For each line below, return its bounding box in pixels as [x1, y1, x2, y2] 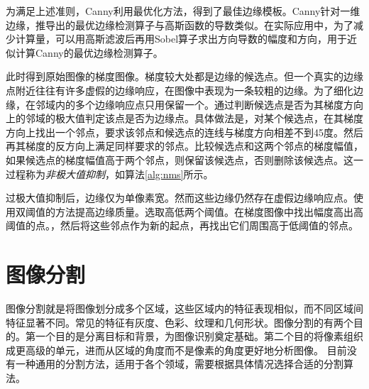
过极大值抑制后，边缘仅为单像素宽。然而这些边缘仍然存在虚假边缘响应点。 [6, 190, 353, 205]
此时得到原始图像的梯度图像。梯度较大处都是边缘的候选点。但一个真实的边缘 [6, 69, 363, 84]
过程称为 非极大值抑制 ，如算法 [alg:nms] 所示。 [6, 166, 214, 181]
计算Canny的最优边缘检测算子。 [15, 45, 163, 60]
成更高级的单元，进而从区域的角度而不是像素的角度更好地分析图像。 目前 [6, 342, 347, 357]
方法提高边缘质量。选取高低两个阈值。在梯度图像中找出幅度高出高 [55, 204, 363, 219]
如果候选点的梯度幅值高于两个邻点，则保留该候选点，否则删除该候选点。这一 [6, 152, 363, 167]
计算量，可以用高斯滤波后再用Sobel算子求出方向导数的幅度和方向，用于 [15, 31, 348, 46]
